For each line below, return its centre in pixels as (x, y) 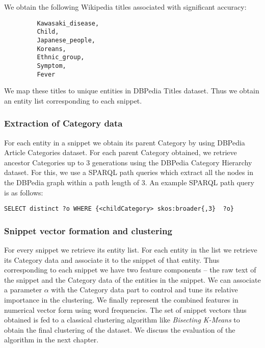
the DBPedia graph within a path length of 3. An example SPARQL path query (129, 182)
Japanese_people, (66, 40)
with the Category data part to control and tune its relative (144, 290)
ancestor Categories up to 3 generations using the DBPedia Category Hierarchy (128, 162)
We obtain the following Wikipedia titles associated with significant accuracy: (125, 7)
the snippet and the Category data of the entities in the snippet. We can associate (132, 279)
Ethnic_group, (61, 57)
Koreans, (51, 49)
